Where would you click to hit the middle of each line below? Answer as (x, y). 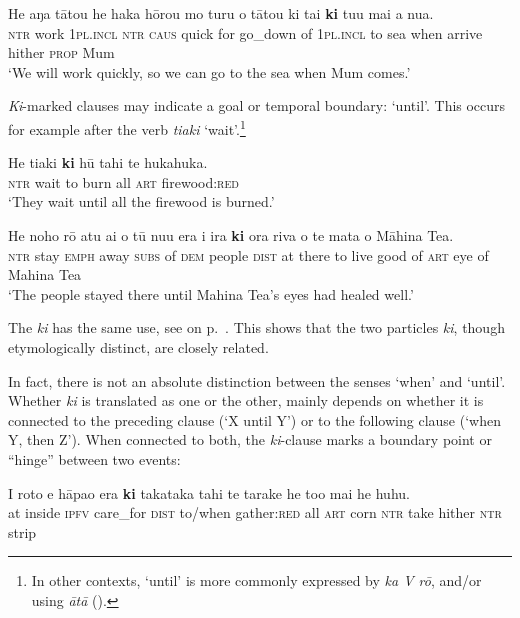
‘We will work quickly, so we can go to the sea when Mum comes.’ (209, 71)
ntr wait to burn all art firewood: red (123, 181)
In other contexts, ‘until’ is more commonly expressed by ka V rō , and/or (256, 580)
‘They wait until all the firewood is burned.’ (141, 201)
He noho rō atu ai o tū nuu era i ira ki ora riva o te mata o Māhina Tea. (231, 235)
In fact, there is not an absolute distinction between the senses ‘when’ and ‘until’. (257, 380)
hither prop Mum (61, 52)
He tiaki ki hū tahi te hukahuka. (108, 162)
